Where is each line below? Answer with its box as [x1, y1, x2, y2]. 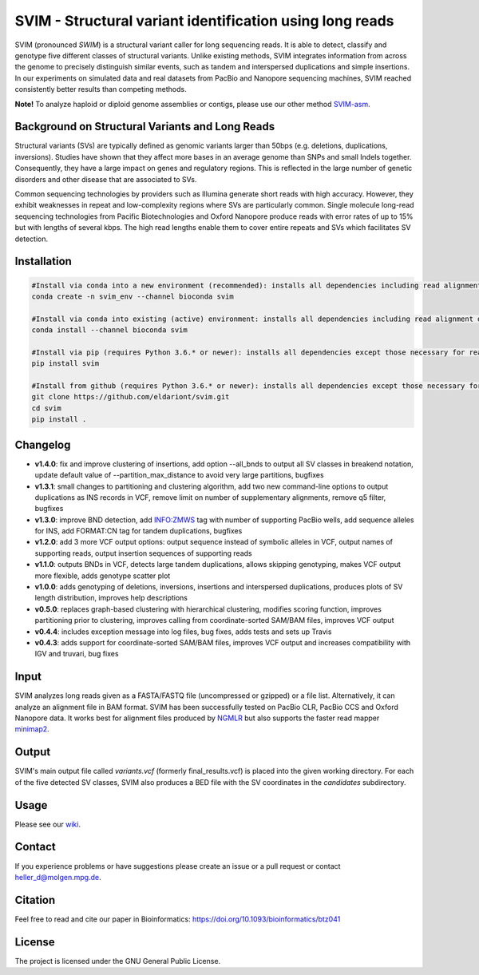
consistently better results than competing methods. [14, 85, 187, 94]
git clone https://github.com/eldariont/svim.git [31, 392, 230, 402]
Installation [14, 255, 72, 268]
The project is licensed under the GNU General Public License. [14, 956, 221, 965]
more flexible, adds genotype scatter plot [34, 571, 171, 581]
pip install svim [31, 359, 100, 368]
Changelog [14, 438, 71, 451]
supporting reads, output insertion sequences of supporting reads [34, 548, 252, 558]
